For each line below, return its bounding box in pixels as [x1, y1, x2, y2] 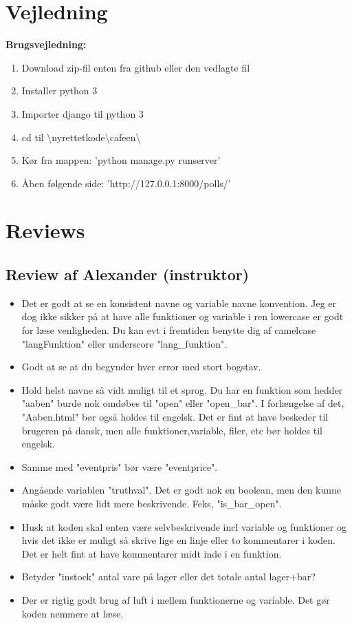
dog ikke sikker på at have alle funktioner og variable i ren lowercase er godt [21, 309, 344, 324]
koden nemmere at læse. [21, 606, 124, 620]
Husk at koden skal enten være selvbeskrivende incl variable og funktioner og [21, 519, 346, 534]
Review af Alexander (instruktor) [5, 264, 250, 285]
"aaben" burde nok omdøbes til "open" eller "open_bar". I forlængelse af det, [21, 396, 344, 410]
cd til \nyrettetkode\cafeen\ [21, 129, 141, 144]
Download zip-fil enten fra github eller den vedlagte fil [21, 60, 250, 74]
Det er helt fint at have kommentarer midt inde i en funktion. [21, 546, 282, 560]
